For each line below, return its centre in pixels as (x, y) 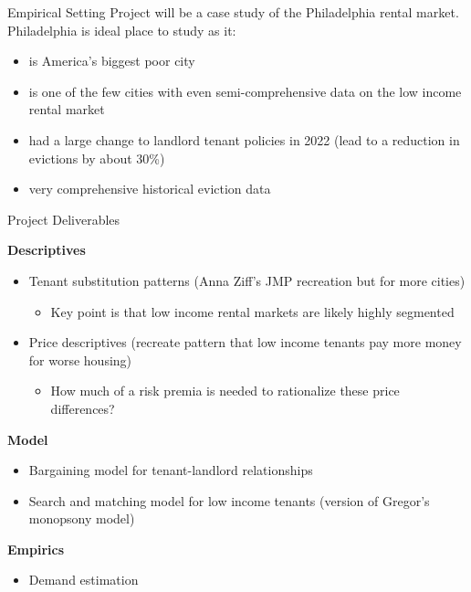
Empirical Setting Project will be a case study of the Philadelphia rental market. (233, 12)
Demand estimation (84, 580)
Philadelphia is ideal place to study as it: (122, 30)
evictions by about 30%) (97, 158)
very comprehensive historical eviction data (150, 189)
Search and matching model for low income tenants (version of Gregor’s (229, 500)
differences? (83, 408)
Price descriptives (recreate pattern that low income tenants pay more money (245, 342)
